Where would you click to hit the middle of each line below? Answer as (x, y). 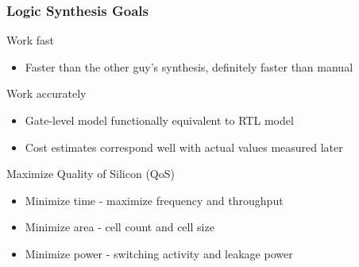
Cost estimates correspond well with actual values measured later (184, 147)
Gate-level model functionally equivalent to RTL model (159, 120)
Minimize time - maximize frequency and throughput (154, 200)
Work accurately (46, 93)
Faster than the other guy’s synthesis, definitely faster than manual (189, 66)
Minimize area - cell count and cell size (120, 227)
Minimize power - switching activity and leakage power (159, 253)
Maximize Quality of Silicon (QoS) (91, 174)
